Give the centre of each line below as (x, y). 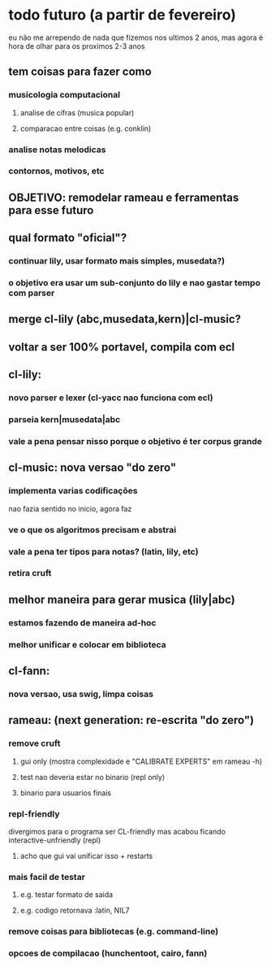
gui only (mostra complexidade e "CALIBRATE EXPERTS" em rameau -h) (141, 761)
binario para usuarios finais (66, 793)
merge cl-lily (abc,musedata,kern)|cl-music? (125, 319)
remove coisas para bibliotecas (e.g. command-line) (114, 931)
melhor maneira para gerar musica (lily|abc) (122, 599)
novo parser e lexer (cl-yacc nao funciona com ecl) (111, 398)
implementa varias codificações (73, 491)
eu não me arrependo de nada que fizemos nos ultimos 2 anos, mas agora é (136, 37)
